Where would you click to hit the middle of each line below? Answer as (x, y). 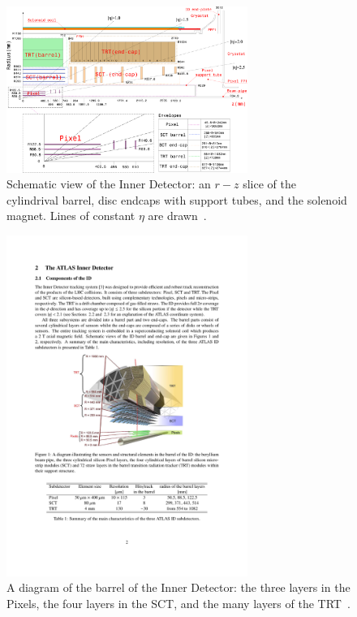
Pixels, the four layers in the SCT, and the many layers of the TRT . (178, 603)
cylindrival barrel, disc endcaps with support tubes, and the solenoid (177, 199)
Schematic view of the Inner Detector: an (109, 184)
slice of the (269, 184)
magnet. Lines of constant (71, 216)
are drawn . (177, 216)
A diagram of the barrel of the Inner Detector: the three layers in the (178, 587)
